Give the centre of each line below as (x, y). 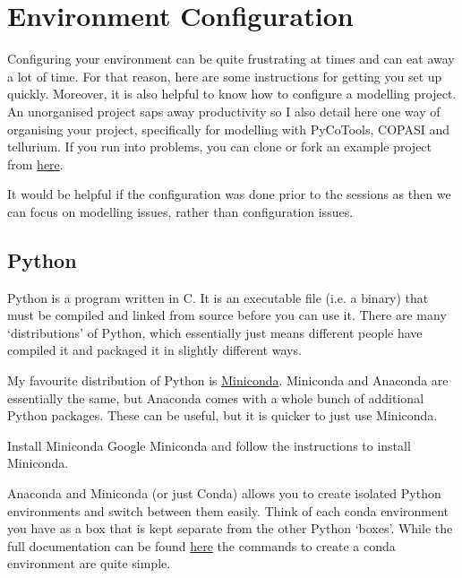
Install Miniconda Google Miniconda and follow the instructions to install (209, 445)
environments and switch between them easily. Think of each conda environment (228, 510)
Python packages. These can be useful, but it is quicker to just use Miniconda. (222, 415)
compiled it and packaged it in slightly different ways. (154, 350)
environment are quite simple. (89, 563)
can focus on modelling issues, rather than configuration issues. (180, 211)
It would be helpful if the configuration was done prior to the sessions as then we (229, 194)
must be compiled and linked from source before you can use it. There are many (227, 315)
